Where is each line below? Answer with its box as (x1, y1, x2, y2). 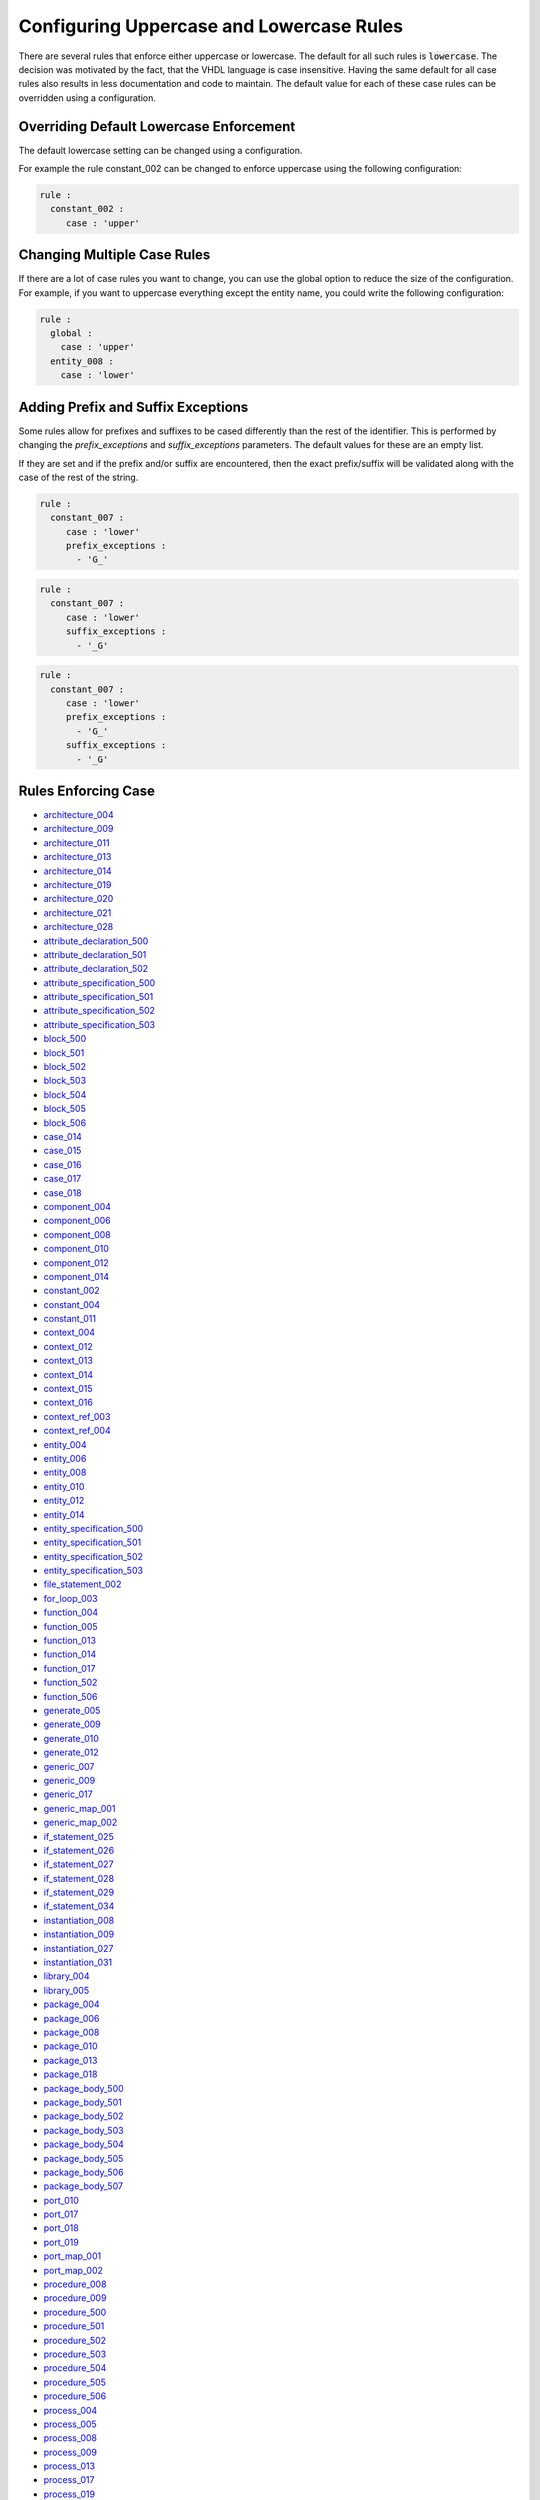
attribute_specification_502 (43, 1005, 155, 1017)
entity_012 (43, 1495, 85, 1507)
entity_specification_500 (43, 1522, 144, 1534)
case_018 (43, 1186, 82, 1199)
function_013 (43, 1635, 97, 1647)
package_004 (43, 1998, 100, 2010)
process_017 (43, 2474, 95, 2486)
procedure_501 (43, 2320, 105, 2332)
